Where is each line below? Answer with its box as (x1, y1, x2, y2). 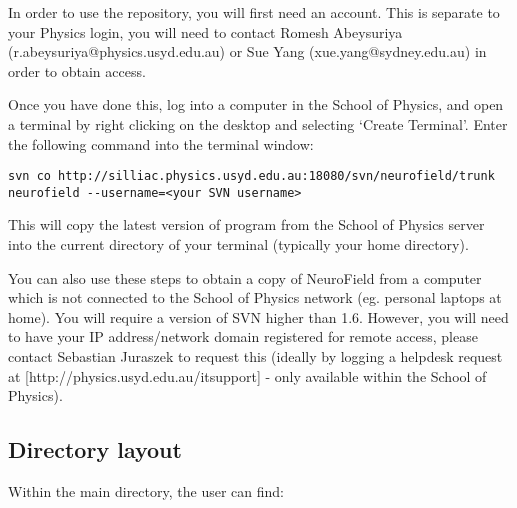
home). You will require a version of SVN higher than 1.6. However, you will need (8, 306, 509, 327)
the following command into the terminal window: (8, 133, 314, 154)
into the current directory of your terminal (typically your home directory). (8, 234, 469, 255)
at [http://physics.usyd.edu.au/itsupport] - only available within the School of (8, 365, 487, 386)
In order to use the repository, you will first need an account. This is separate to (8, 2, 500, 22)
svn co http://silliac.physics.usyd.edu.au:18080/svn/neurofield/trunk (8, 169, 495, 184)
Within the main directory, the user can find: (8, 481, 284, 502)
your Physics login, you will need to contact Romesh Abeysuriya (8, 21, 403, 42)
